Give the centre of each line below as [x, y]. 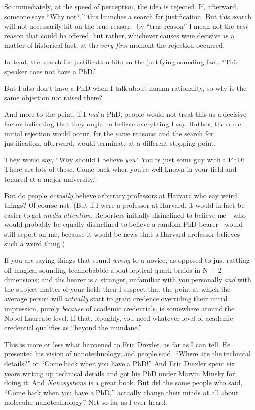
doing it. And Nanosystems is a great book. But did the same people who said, [124, 383]
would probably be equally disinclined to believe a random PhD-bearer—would [124, 224]
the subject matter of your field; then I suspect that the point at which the [118, 289]
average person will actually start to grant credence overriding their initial [116, 299]
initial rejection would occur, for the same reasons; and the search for [109, 133]
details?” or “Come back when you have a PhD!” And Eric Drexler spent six [120, 363]
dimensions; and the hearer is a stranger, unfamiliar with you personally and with [128, 279]
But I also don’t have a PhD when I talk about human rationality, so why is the [126, 88]
